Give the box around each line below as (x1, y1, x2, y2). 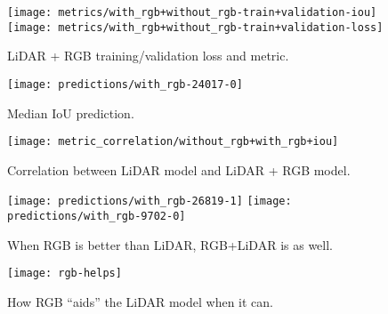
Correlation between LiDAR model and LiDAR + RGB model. (7, 160, 351, 179)
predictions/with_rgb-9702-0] (7, 210, 186, 223)
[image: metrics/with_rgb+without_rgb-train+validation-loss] (7, 20, 384, 34)
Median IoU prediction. (7, 103, 134, 122)
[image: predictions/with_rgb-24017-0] (7, 77, 243, 91)
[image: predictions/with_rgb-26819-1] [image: (7, 195, 292, 208)
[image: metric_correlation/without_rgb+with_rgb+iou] (7, 135, 339, 149)
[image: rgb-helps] (7, 267, 122, 280)
